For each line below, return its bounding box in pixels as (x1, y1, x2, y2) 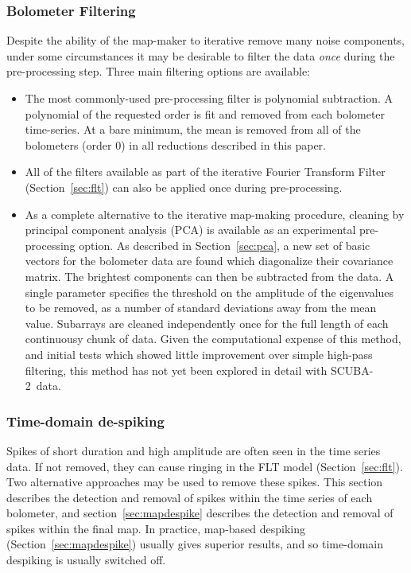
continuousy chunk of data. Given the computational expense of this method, (25, 330, 401, 347)
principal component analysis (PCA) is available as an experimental (25, 221, 356, 238)
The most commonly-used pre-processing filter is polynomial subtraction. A (25, 90, 394, 106)
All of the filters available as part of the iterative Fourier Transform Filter (25, 163, 386, 180)
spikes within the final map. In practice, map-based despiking (6, 520, 306, 536)
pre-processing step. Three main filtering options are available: (6, 63, 311, 80)
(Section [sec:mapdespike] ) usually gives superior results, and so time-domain (6, 536, 384, 552)
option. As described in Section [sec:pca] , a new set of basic (79, 236, 370, 253)
